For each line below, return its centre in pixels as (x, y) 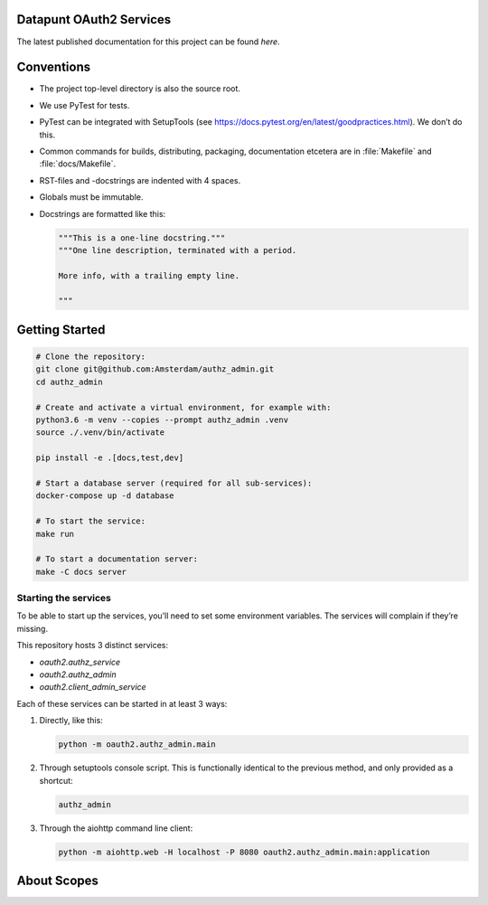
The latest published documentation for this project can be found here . (148, 42)
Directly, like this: (71, 721)
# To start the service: (91, 521)
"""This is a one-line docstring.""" (142, 238)
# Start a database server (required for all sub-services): (174, 483)
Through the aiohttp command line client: (116, 828)
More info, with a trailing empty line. (149, 275)
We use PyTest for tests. (84, 105)
